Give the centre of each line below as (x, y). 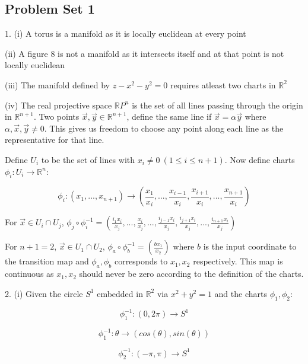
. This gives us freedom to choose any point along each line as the (164, 128)
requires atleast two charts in (223, 84)
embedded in (120, 293)
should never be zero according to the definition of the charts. (191, 274)
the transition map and (47, 261)
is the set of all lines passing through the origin (217, 105)
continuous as (29, 274)
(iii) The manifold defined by (57, 84)
